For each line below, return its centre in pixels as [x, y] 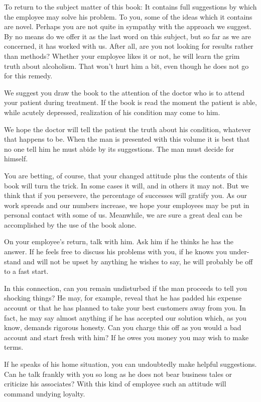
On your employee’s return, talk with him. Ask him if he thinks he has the [119, 241]
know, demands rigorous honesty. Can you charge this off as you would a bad [123, 327]
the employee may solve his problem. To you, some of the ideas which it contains [128, 16]
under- [239, 252]
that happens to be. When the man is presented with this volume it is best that [127, 139]
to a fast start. [26, 271]
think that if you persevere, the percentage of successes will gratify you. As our [126, 195]
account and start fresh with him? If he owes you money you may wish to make [126, 337]
